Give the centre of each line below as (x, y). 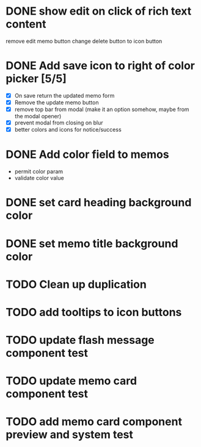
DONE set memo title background (92, 244)
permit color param (39, 171)
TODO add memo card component (94, 422)
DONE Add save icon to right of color (100, 66)
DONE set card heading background (99, 203)
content (26, 24)
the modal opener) (38, 116)
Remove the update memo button (57, 102)
